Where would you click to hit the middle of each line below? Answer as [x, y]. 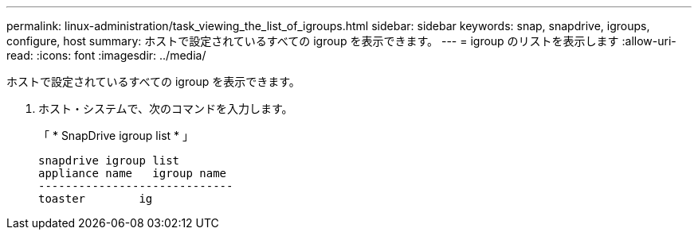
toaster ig [96, 199]
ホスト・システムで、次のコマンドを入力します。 [166, 108]
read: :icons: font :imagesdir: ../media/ [106, 55]
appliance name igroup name [133, 173]
